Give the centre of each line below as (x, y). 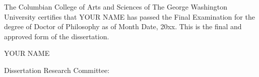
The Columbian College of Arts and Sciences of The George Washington (116, 7)
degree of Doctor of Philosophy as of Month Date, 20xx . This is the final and (123, 26)
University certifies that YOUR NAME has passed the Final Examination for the (129, 16)
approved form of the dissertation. (57, 36)
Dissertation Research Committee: (57, 70)
